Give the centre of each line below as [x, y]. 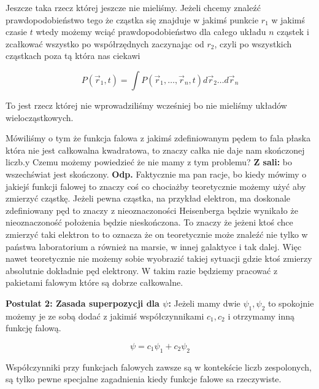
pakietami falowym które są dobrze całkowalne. [94, 282]
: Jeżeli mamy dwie [204, 303]
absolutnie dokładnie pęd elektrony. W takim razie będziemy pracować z [142, 270]
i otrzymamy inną [261, 316]
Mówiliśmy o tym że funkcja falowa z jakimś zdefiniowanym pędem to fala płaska [158, 138]
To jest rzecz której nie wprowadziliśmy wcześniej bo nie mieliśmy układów [146, 105]
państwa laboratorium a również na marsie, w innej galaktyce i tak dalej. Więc [154, 246]
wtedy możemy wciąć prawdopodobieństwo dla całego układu [151, 32]
